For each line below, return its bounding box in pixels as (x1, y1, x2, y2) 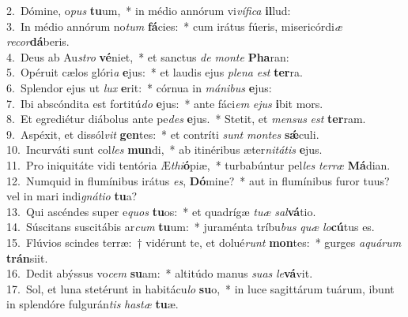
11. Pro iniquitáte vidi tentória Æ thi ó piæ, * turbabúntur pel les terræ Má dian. (6, 156, 391, 173)
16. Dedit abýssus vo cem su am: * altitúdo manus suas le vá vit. (6, 265, 313, 282)
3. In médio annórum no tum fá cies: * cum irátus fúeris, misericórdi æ (6, 17, 342, 34)
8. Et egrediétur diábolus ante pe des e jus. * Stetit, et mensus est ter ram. (6, 110, 366, 127)
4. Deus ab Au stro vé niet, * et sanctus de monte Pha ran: (6, 48, 289, 65)
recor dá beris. (6, 33, 70, 50)
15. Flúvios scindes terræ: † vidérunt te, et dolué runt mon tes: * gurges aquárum (6, 233, 402, 250)
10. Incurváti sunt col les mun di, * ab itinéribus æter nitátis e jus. (6, 141, 323, 158)
